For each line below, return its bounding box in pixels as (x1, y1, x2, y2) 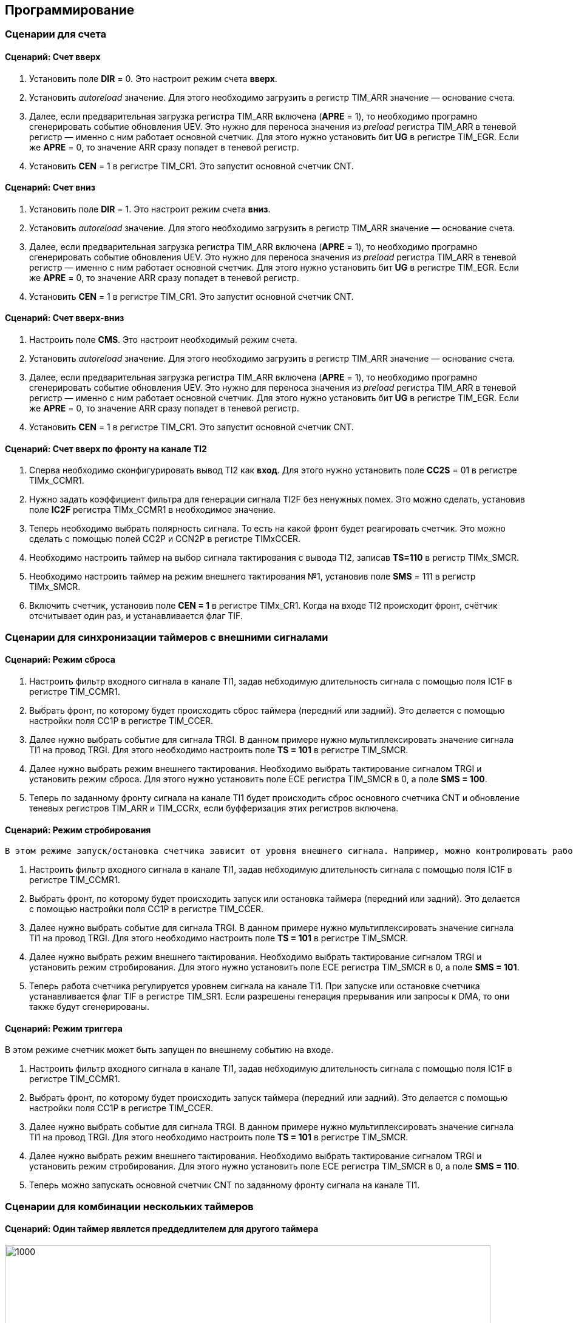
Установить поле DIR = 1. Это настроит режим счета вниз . (29, 203, 271, 214)
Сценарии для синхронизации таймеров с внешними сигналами (5, 631, 328, 643)
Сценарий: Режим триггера (5, 1023, 123, 1034)
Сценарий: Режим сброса (5, 654, 115, 665)
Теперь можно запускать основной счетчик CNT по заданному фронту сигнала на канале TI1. (29, 1180, 420, 1191)
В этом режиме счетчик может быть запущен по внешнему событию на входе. (5, 1044, 334, 1055)
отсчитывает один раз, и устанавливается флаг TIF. (29, 611, 243, 621)
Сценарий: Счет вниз (5, 182, 95, 193)
